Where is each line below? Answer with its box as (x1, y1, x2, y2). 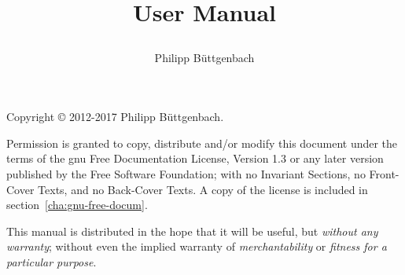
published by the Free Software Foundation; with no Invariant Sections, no (6, 165, 366, 181)
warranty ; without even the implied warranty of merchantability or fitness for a (6, 238, 387, 255)
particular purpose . (6, 253, 97, 269)
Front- (369, 165, 399, 181)
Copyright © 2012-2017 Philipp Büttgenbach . (6, 108, 224, 125)
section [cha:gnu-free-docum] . (6, 196, 148, 213)
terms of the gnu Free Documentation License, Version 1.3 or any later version (6, 150, 384, 167)
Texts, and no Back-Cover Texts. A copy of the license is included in (38, 181, 368, 197)
